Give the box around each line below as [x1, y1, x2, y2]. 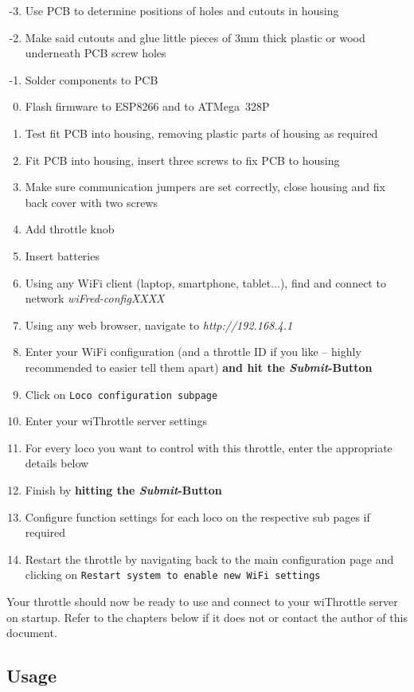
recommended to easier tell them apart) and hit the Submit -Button [25, 358, 373, 375]
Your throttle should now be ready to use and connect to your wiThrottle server [6, 592, 398, 609]
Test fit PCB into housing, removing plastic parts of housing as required [25, 124, 378, 141]
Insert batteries [25, 247, 100, 264]
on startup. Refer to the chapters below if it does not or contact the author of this [6, 608, 408, 625]
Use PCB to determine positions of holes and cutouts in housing [25, 2, 339, 18]
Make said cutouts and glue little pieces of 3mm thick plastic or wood [25, 29, 365, 45]
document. [6, 624, 57, 641]
